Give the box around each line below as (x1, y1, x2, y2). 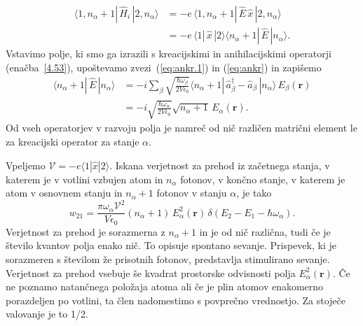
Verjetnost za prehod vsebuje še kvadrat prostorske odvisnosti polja (6, 265, 296, 280)
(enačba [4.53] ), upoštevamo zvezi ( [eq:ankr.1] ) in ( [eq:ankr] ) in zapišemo (6, 59, 322, 74)
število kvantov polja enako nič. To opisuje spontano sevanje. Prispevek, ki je (6, 238, 336, 253)
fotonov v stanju (156, 185, 227, 200)
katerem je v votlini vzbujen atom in (6, 171, 163, 186)
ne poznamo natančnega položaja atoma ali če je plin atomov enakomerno (6, 279, 324, 294)
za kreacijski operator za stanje (6, 134, 139, 148)
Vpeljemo (6, 157, 46, 172)
